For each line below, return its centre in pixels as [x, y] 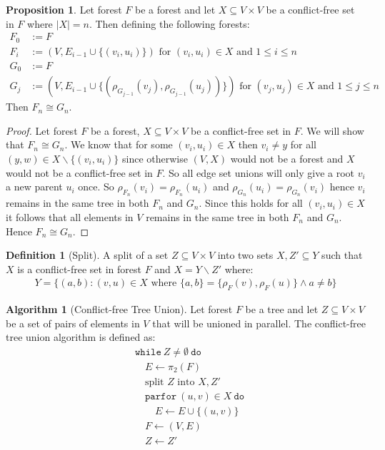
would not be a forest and [287, 158]
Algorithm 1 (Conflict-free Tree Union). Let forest [119, 309]
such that [342, 255]
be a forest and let [175, 9]
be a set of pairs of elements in [73, 323]
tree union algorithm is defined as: [81, 337]
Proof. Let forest [42, 130]
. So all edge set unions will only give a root [259, 172]
